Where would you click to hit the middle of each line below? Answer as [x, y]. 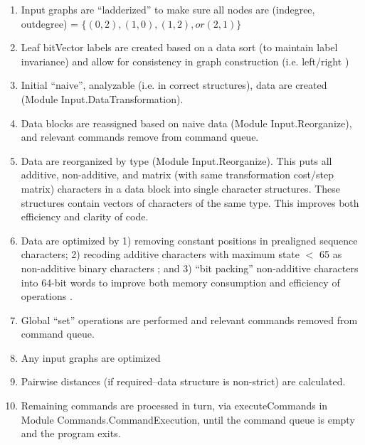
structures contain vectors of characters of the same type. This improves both [190, 202]
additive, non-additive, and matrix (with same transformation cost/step [177, 175]
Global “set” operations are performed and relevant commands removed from [189, 320]
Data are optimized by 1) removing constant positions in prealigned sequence [189, 240]
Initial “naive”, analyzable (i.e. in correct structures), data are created [174, 85]
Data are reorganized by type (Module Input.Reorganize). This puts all [176, 160]
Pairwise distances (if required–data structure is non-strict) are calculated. [183, 381]
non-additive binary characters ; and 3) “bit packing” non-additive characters [190, 268]
